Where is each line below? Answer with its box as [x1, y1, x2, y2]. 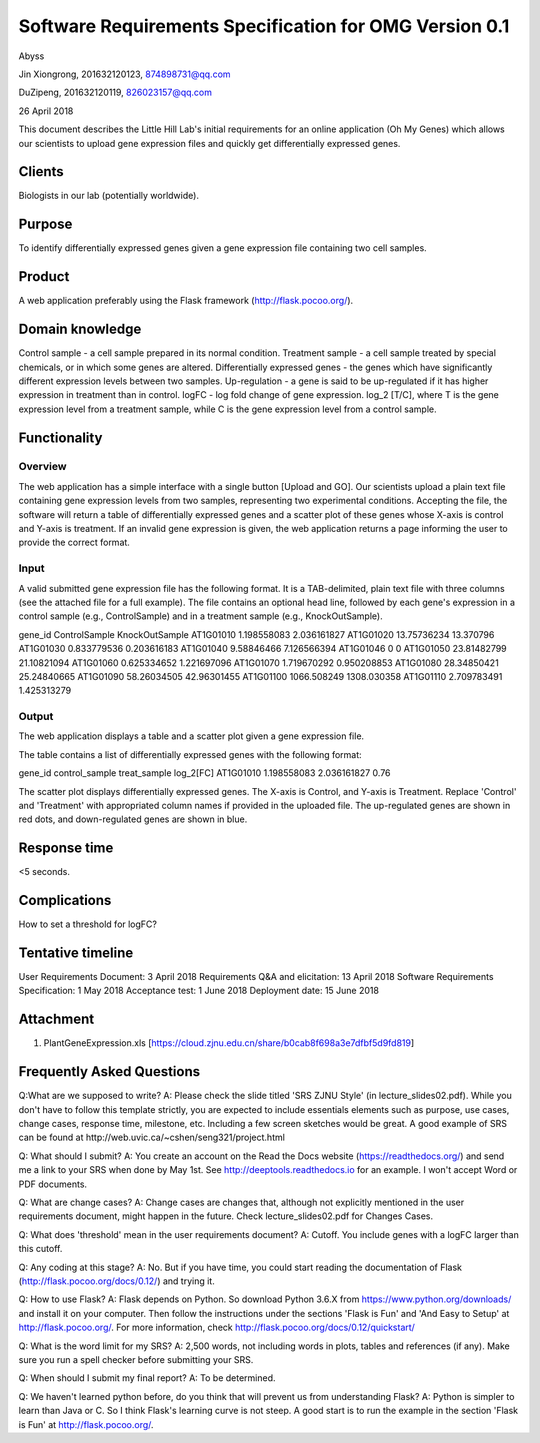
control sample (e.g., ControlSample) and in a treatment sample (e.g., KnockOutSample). [18, 610, 384, 622]
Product [18, 268, 70, 285]
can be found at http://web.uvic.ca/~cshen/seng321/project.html [18, 1131, 285, 1144]
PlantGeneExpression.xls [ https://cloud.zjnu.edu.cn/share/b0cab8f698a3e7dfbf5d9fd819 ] [43, 1037, 415, 1049]
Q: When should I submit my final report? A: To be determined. [18, 1372, 276, 1384]
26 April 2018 [18, 105, 74, 117]
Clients [18, 163, 64, 180]
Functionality [18, 429, 103, 446]
